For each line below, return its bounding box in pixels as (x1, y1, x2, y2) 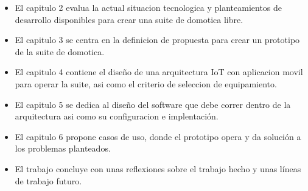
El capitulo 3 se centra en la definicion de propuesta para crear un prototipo (15, 33, 300, 46)
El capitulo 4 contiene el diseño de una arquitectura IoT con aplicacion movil (15, 65, 303, 78)
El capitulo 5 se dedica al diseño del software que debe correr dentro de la (15, 98, 291, 110)
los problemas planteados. (15, 142, 111, 155)
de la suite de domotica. (15, 45, 105, 58)
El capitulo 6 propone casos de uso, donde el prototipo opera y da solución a (15, 130, 301, 142)
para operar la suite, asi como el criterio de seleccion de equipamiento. (15, 77, 277, 90)
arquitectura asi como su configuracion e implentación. (15, 110, 219, 122)
